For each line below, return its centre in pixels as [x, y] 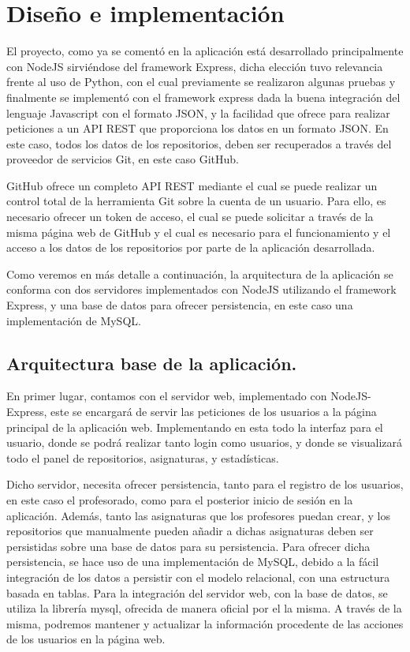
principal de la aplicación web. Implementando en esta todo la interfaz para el [195, 427]
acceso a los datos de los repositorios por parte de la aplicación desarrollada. [191, 247]
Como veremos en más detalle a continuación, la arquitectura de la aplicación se [200, 274]
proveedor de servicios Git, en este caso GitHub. [123, 159]
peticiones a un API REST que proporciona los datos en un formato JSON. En [198, 128]
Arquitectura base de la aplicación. [152, 363]
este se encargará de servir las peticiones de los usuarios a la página [213, 412]
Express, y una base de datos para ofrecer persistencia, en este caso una [180, 305]
